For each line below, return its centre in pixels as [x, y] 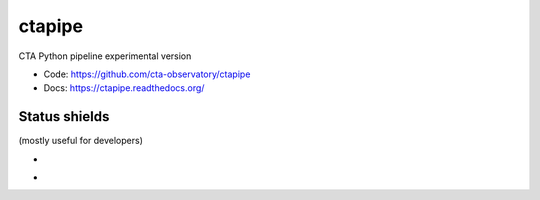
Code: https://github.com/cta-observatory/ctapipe [147, 74]
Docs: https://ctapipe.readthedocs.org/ [124, 88]
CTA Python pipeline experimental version [105, 56]
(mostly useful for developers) [81, 141]
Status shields [64, 116]
